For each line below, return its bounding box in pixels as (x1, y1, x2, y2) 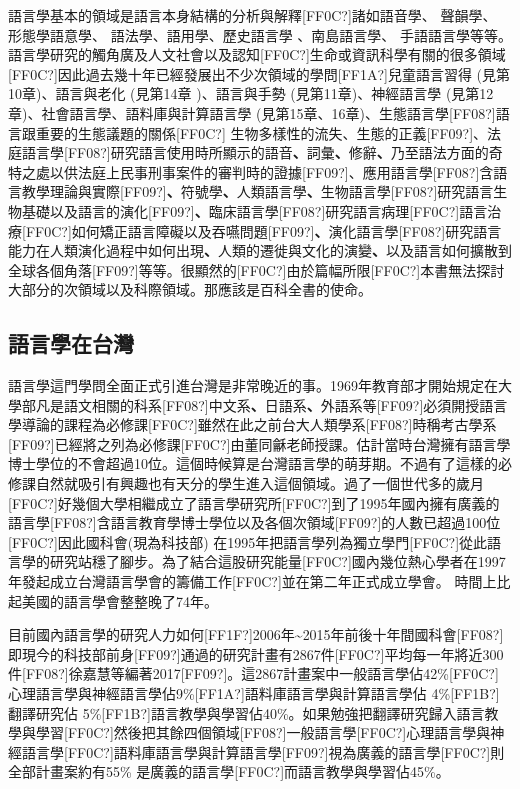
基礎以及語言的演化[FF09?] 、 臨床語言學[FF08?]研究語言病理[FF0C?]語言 (21, 200, 488, 221)
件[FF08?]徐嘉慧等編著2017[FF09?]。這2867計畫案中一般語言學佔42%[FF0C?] (8, 663, 499, 684)
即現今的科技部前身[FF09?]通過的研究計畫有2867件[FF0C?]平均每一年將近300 (8, 643, 504, 664)
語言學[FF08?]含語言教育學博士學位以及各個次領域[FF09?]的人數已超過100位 (8, 512, 501, 533)
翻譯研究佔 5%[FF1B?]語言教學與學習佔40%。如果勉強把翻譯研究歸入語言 (8, 702, 485, 723)
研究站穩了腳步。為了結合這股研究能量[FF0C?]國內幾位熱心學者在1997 (49, 551, 506, 572)
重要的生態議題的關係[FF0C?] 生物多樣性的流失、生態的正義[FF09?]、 (35, 122, 488, 143)
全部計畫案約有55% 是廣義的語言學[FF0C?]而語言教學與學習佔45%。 (8, 761, 450, 782)
